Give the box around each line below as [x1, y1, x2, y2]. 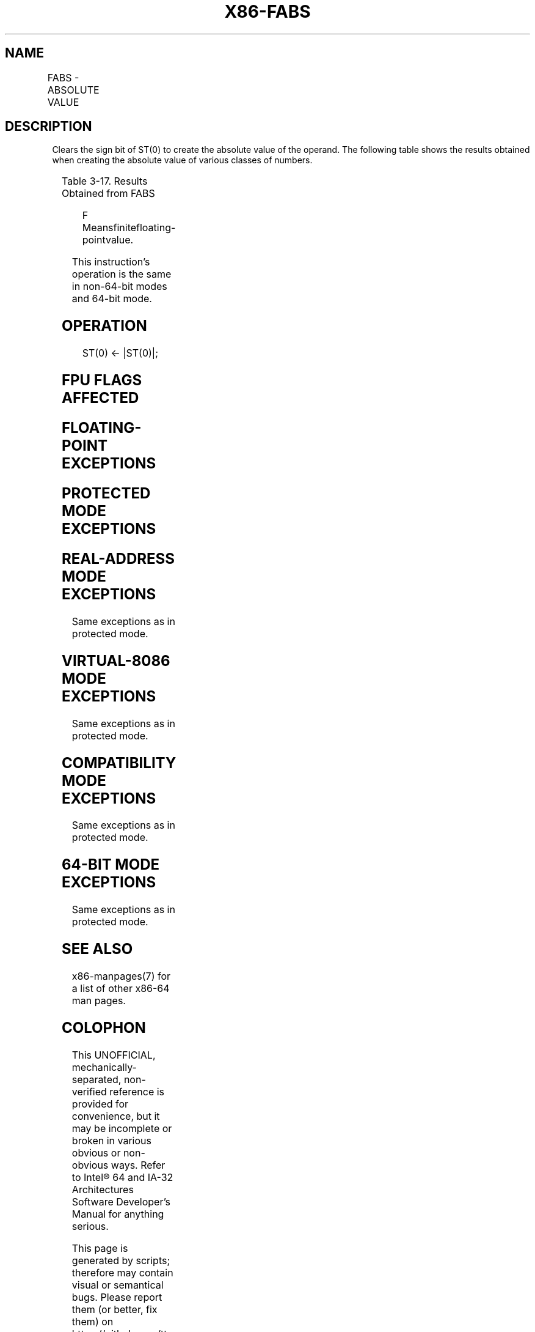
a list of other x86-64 [71, 982, 170, 995]
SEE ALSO [61, 940, 133, 958]
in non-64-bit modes [71, 280, 167, 293]
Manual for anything [71, 1207, 164, 1220]
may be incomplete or [71, 1122, 172, 1134]
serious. [71, 1219, 109, 1232]
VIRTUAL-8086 [61, 651, 170, 670]
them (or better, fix [71, 1303, 158, 1315]
